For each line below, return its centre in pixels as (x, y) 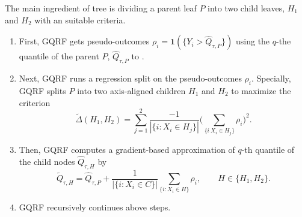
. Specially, (271, 78)
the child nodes (47, 161)
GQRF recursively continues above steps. (95, 207)
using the (253, 41)
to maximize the (261, 91)
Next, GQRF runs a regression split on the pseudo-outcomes (130, 78)
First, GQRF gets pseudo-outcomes (84, 41)
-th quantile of (268, 149)
